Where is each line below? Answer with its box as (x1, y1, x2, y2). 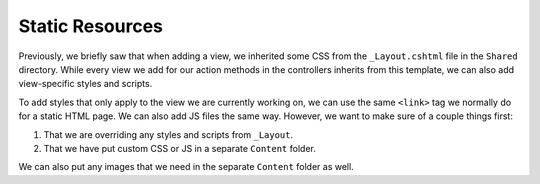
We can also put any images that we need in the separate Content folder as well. (18, 161, 354, 173)
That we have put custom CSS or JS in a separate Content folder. (43, 142, 317, 154)
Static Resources (18, 15, 164, 37)
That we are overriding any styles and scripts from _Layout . (43, 128, 294, 140)
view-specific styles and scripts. (18, 78, 153, 90)
